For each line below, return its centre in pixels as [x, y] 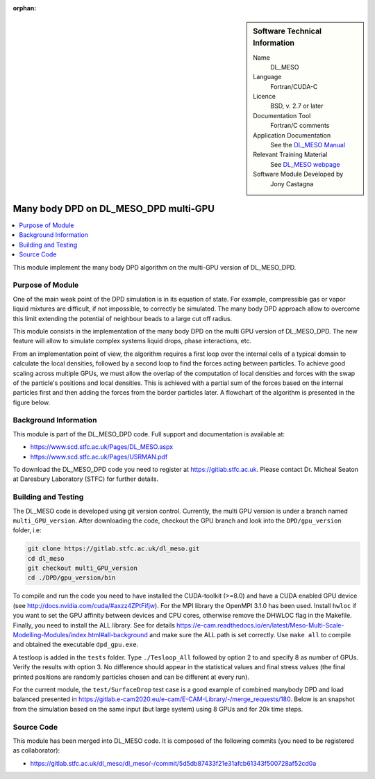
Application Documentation [292, 135]
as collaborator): [36, 751]
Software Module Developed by [298, 174]
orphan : [25, 8]
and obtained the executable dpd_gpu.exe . [76, 645]
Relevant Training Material [290, 155]
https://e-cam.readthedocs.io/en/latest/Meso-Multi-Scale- [260, 625]
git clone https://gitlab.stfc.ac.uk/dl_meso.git [114, 549]
